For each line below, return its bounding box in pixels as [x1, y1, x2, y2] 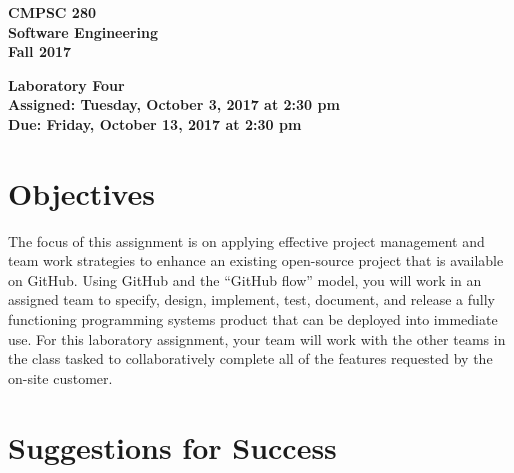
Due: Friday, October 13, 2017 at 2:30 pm [8, 113, 302, 134]
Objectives [8, 172, 155, 213]
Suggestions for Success [8, 426, 337, 467]
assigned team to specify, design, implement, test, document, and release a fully [8, 289, 495, 310]
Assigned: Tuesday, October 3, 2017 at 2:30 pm [8, 94, 340, 115]
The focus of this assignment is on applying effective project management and [8, 230, 485, 251]
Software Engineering [8, 21, 158, 42]
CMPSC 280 [8, 2, 97, 22]
